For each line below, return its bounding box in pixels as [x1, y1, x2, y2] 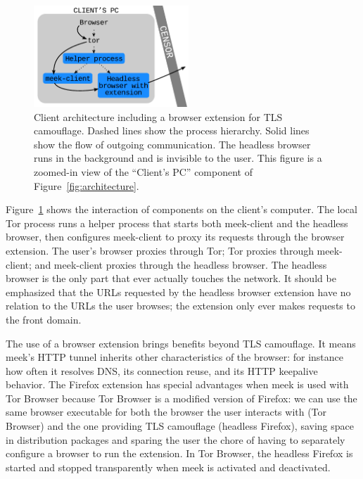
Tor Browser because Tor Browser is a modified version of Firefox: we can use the [6, 390, 357, 405]
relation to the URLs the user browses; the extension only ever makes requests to [6, 298, 355, 313]
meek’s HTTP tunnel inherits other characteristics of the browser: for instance [6, 350, 344, 364]
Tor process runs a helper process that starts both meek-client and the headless [6, 215, 348, 230]
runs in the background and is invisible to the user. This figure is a [34, 151, 322, 165]
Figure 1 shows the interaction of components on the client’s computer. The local [6, 202, 357, 217]
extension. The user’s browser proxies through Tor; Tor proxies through [6, 243, 314, 257]
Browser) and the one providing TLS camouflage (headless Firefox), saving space [6, 419, 354, 433]
